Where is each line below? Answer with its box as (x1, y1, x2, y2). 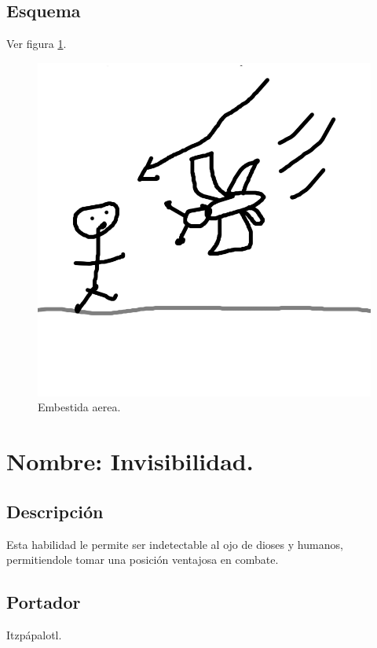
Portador (6, 590, 81, 614)
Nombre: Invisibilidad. (6, 445, 254, 477)
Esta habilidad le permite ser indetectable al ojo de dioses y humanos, (6, 536, 343, 552)
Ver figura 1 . (6, 35, 67, 52)
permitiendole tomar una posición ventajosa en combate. (6, 551, 279, 568)
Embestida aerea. (38, 399, 121, 415)
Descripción (6, 499, 104, 523)
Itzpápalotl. (6, 626, 62, 642)
